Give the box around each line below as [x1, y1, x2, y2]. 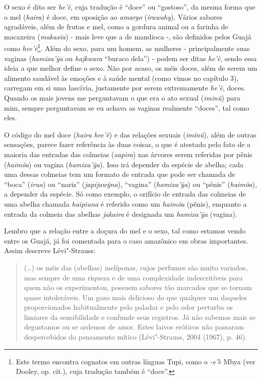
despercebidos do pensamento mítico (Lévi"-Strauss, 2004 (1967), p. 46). [24, 331, 247, 342]
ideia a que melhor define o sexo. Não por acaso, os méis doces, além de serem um [4, 63, 257, 73]
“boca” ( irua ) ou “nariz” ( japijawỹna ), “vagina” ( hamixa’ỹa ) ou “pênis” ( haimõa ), [4, 178, 257, 189]
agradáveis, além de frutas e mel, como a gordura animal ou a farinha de [4, 21, 228, 32]
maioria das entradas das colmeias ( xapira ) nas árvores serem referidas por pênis [4, 149, 252, 159]
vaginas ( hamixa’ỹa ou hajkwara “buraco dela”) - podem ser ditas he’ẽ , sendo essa [4, 53, 257, 63]
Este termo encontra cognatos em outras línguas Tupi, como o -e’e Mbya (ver [16, 356, 255, 366]
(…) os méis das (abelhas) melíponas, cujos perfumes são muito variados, [24, 262, 248, 272]
